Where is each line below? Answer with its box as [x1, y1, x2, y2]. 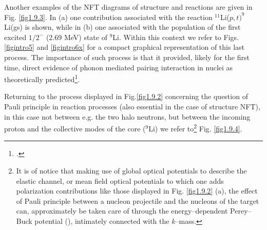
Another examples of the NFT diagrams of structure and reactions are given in [4, 2, 253, 12]
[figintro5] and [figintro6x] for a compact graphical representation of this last [4, 42, 244, 52]
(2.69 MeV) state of [46, 31, 107, 42]
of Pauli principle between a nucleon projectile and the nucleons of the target [16, 195, 259, 206]
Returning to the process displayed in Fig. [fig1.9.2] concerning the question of [4, 91, 248, 102]
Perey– [230, 205, 252, 216]
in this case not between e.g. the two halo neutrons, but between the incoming [4, 111, 251, 122]
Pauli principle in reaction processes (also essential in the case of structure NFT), [4, 101, 260, 111]
